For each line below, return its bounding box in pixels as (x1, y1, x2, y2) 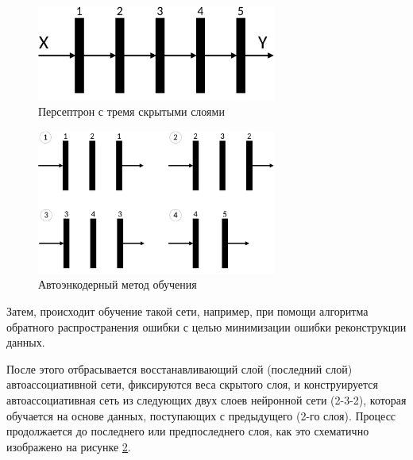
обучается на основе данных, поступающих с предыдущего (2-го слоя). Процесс (6, 407, 396, 424)
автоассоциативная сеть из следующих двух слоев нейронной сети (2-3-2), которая (6, 392, 407, 408)
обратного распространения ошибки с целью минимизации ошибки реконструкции (6, 318, 407, 335)
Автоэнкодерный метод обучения (38, 276, 197, 293)
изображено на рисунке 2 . (6, 438, 131, 454)
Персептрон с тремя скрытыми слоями (38, 103, 225, 120)
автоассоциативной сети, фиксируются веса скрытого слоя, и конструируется (6, 376, 378, 393)
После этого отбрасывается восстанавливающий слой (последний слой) (6, 360, 353, 377)
